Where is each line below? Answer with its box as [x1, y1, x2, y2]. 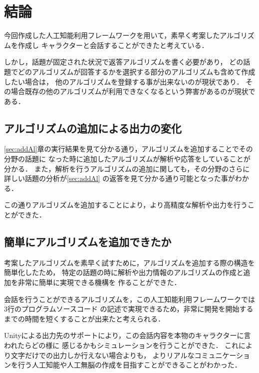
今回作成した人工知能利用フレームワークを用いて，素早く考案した [4, 30, 220, 40]
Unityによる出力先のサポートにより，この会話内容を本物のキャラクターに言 [4, 330, 251, 340]
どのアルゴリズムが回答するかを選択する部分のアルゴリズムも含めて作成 [17, 66, 256, 76]
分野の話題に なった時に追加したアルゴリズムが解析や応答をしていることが [4, 153, 251, 164]
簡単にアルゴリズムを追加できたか [4, 234, 172, 249]
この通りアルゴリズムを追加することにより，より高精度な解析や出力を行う [4, 199, 248, 210]
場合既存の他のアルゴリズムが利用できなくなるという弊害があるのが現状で [10, 86, 256, 96]
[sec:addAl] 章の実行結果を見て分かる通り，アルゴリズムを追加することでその [4, 143, 253, 154]
